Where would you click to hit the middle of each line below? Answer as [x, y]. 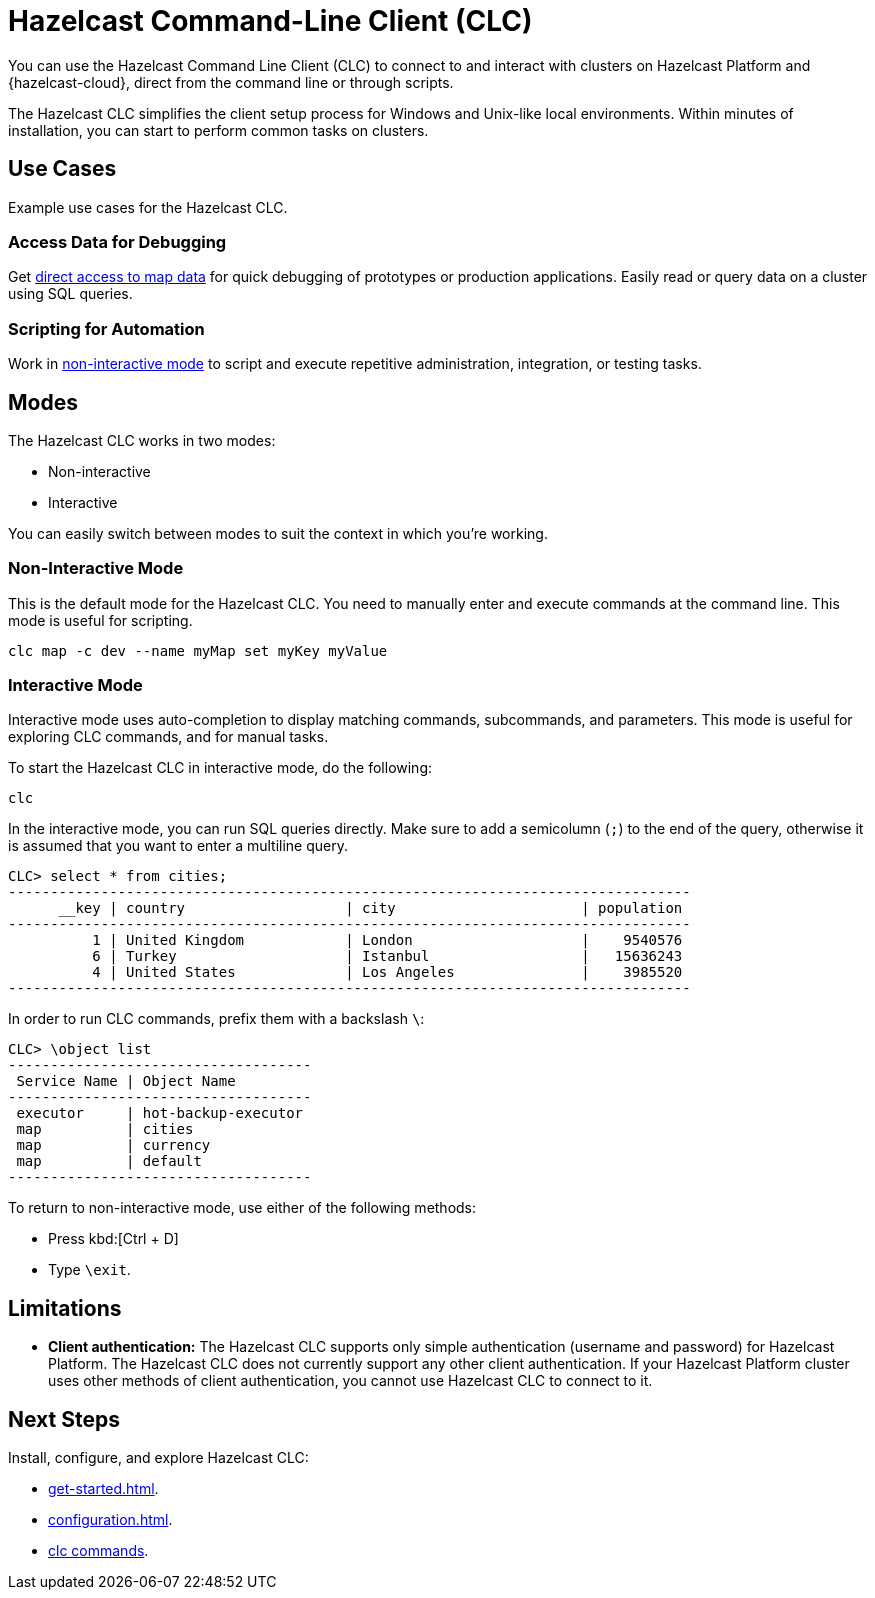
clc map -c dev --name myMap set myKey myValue [198, 650]
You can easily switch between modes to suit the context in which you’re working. [278, 533]
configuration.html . [110, 1520]
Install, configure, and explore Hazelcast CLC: [158, 1458]
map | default [109, 1161]
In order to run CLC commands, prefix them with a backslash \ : [216, 1019]
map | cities [105, 1129]
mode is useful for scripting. [100, 620]
